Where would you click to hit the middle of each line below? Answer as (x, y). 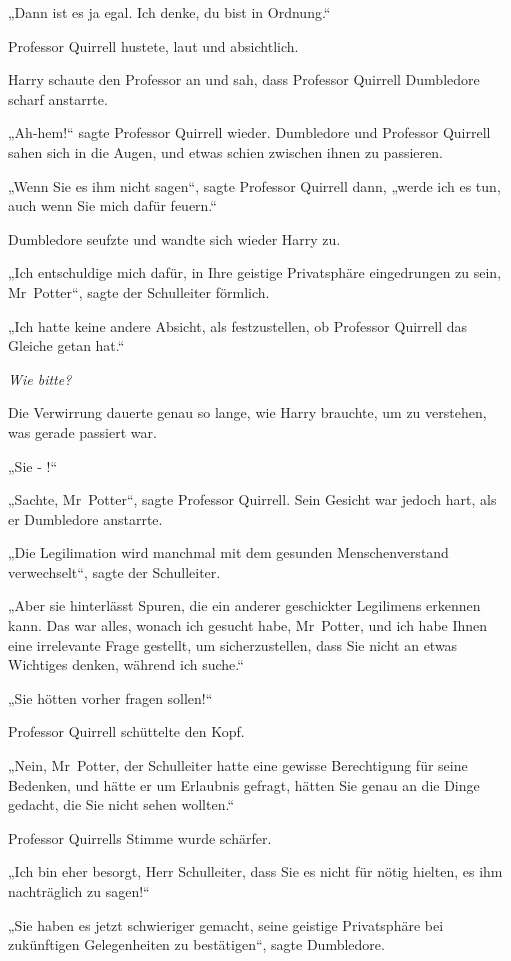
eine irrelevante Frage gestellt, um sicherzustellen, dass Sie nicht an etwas (233, 644)
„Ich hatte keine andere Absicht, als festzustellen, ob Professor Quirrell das (238, 325)
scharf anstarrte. (58, 98)
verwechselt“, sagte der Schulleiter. (114, 571)
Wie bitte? (40, 378)
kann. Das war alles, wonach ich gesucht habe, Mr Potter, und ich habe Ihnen (248, 625)
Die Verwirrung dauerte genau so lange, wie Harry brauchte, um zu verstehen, (247, 412)
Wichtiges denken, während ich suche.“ (126, 664)
